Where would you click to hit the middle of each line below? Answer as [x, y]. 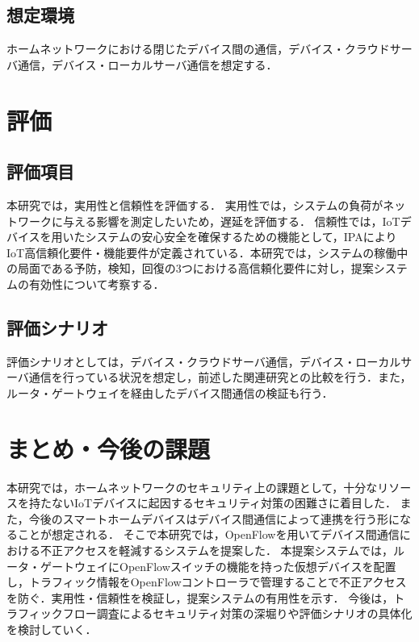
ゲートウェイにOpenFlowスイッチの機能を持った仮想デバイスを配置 [218, 566]
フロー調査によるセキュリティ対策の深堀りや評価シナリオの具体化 [237, 613]
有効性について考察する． [96, 283]
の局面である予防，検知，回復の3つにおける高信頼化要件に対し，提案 [190, 268]
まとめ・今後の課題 [109, 448]
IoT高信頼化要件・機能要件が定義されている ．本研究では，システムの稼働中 [207, 252]
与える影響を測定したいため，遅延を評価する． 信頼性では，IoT [231, 221]
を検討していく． [52, 629]
